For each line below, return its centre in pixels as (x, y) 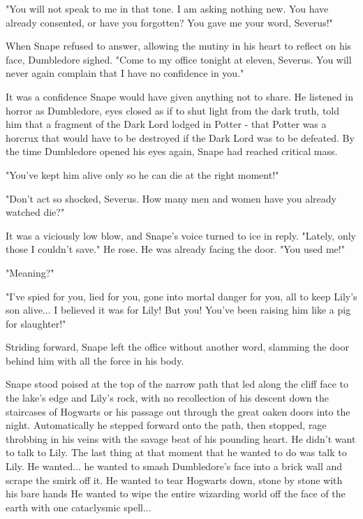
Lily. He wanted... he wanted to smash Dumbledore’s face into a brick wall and (174, 466)
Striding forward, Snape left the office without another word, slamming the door (177, 347)
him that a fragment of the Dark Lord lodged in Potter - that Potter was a (166, 124)
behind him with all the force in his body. (95, 360)
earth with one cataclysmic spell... (79, 507)
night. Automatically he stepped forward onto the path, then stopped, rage (166, 425)
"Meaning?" (30, 272)
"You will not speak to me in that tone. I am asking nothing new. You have (167, 8)
